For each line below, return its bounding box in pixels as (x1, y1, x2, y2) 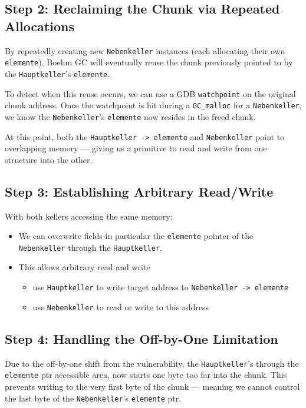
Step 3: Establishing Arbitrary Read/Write (5, 182, 274, 200)
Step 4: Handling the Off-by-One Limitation (5, 329, 278, 347)
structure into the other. (5, 153, 93, 165)
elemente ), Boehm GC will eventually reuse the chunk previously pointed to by (5, 56, 293, 68)
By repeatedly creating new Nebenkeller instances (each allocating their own (5, 44, 285, 57)
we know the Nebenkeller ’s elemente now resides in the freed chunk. (5, 110, 256, 122)
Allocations (5, 16, 74, 35)
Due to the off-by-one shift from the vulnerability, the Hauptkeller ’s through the (5, 357, 299, 369)
